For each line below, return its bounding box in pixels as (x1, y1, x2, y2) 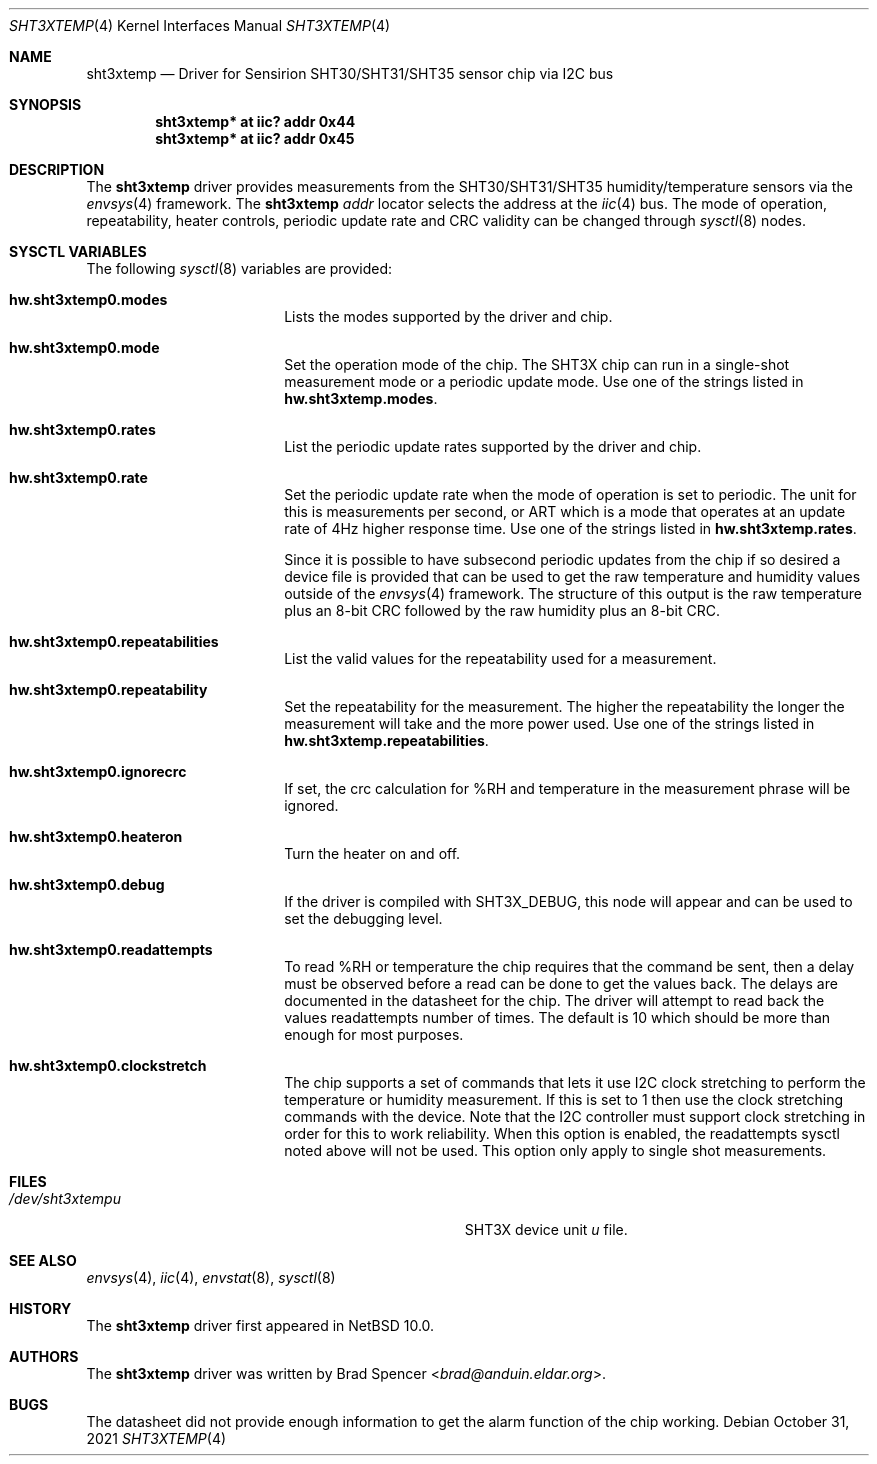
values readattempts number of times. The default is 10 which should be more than (284, 1009, 831, 1026)
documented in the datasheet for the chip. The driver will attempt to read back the (284, 992, 825, 1009)
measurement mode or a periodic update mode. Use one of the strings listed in (284, 373, 804, 390)
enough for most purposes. (284, 1026, 464, 1043)
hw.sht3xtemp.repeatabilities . (284, 732, 489, 749)
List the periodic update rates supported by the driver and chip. (284, 438, 702, 455)
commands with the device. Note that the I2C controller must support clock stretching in (284, 1108, 866, 1125)
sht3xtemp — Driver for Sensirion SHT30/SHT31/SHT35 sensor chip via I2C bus (86, 65, 614, 82)
